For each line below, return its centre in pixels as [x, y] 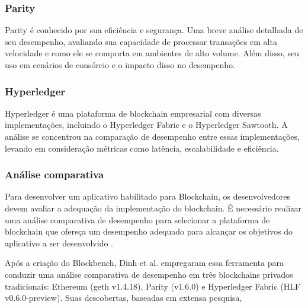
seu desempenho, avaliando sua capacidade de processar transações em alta [141, 41]
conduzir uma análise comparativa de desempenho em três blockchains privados [149, 274]
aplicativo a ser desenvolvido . [59, 243]
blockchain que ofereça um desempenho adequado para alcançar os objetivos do [149, 231]
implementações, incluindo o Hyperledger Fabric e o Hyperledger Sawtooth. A [146, 125]
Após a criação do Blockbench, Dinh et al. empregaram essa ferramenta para [145, 263]
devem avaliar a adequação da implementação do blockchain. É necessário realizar [153, 208]
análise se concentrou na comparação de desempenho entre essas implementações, [152, 136]
